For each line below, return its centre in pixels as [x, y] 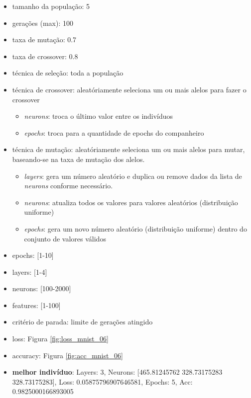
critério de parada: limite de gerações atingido [82, 322]
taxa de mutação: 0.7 [44, 40]
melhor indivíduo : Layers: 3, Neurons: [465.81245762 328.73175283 [117, 372]
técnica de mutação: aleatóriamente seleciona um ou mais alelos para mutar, [128, 149]
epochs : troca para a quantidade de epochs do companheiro [114, 132]
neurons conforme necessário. [68, 186]
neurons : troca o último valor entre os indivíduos [99, 116]
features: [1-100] [36, 305]
